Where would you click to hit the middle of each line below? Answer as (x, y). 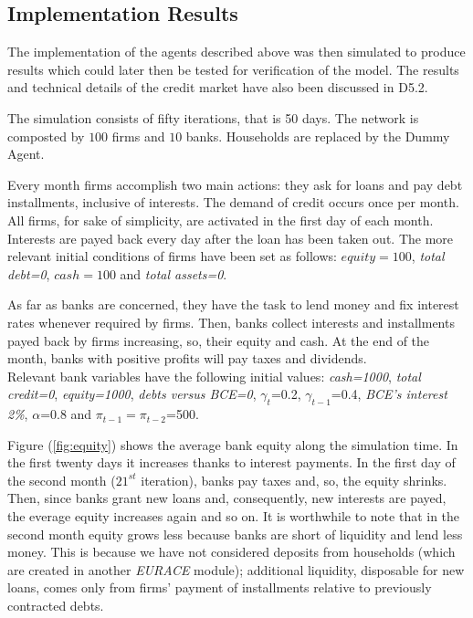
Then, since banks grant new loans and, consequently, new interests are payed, (227, 498)
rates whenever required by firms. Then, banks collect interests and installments (231, 322)
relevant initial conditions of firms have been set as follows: (172, 256)
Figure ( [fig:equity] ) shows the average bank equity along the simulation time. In (233, 444)
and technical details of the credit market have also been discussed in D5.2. (218, 87)
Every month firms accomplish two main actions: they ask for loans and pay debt (235, 184)
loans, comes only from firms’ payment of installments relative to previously (220, 587)
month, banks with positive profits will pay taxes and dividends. (187, 358)
